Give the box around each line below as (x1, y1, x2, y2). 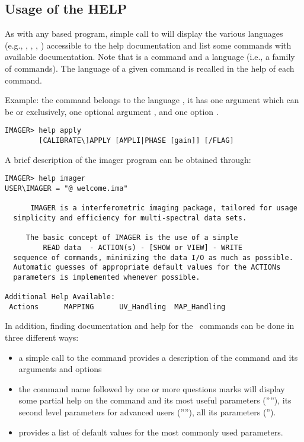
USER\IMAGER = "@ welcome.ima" (5, 184, 128, 193)
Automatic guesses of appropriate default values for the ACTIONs (13, 263, 281, 272)
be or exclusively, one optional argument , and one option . (5, 105, 219, 117)
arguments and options (18, 363, 102, 375)
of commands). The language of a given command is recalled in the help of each (5, 62, 295, 74)
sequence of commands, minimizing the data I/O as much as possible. (13, 253, 293, 262)
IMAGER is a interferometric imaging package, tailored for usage (30, 204, 297, 213)
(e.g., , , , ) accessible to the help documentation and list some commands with (5, 39, 292, 51)
